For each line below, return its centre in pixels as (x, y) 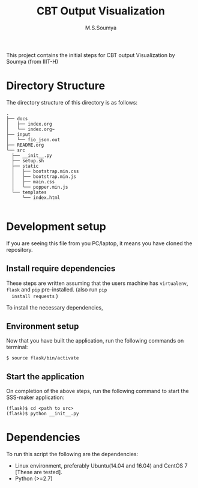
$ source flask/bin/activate (43, 358)
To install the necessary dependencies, (55, 307)
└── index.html (41, 197)
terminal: (17, 347)
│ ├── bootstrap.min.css (45, 171)
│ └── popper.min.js (40, 187)
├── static (25, 166)
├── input (19, 134)
